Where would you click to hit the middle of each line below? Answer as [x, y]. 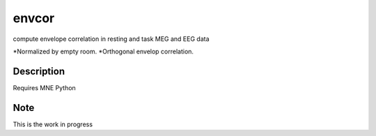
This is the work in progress [53, 124]
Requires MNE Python [44, 87]
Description [39, 71]
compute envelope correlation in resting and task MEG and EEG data [111, 39]
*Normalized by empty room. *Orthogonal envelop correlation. [103, 51]
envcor [34, 18]
